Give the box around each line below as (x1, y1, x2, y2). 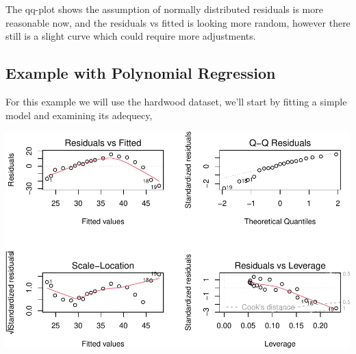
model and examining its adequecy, (5, 108, 153, 122)
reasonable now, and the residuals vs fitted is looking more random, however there (5, 15, 351, 29)
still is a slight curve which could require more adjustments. (5, 29, 256, 43)
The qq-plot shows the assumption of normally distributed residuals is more (5, 2, 323, 16)
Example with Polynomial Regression (5, 62, 276, 84)
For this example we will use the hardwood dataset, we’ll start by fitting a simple (5, 94, 347, 108)
